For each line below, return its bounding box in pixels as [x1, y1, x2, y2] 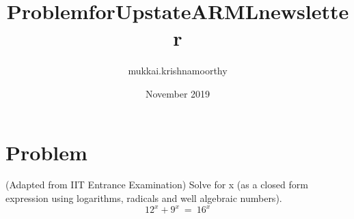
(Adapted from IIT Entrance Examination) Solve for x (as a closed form [5, 177, 308, 192]
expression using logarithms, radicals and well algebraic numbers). [5, 191, 282, 205]
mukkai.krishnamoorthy [128, 63, 228, 78]
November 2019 [145, 86, 210, 100]
